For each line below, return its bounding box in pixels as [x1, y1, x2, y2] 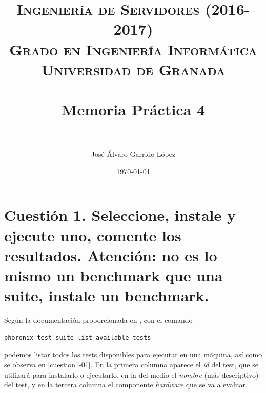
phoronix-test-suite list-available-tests [4, 334, 151, 341]
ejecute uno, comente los [4, 224, 181, 245]
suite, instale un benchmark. [4, 285, 209, 306]
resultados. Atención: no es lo [4, 244, 217, 265]
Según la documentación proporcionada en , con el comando [4, 315, 193, 325]
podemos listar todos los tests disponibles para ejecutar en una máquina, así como [4, 349, 262, 360]
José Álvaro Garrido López [91, 149, 176, 159]
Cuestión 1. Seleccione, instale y [4, 204, 236, 225]
